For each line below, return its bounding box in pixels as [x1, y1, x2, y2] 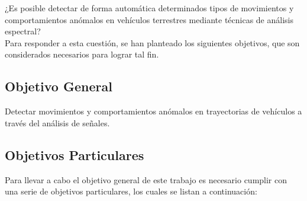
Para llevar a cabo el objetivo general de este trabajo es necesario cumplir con [5, 173, 287, 186]
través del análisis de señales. [5, 116, 110, 129]
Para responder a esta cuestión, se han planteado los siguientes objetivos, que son [5, 36, 300, 49]
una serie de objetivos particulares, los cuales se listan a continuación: [5, 185, 257, 197]
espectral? [5, 25, 41, 37]
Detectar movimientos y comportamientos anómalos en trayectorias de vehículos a [5, 105, 302, 117]
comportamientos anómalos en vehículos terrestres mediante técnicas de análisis [5, 13, 293, 25]
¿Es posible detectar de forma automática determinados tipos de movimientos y [5, 2, 294, 14]
